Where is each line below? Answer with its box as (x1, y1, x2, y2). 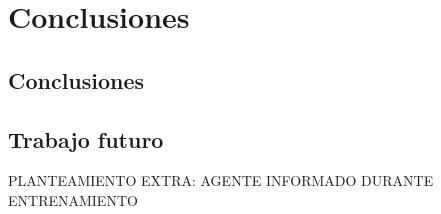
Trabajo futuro (8, 123, 164, 154)
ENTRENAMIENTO (8, 189, 138, 210)
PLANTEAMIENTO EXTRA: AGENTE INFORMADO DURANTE (8, 170, 434, 191)
